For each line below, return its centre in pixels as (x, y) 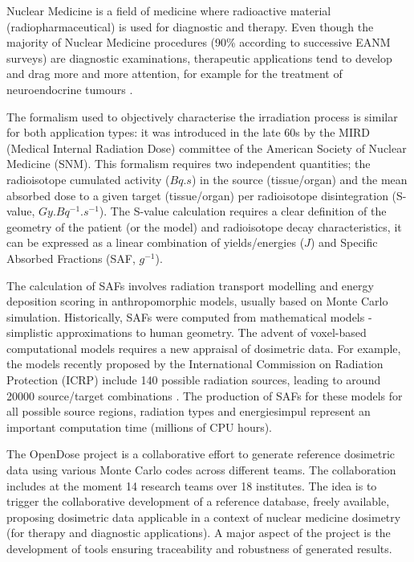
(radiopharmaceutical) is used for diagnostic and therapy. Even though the (190, 26)
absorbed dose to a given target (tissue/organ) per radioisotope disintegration (197, 195)
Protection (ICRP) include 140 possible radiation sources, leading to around (194, 380)
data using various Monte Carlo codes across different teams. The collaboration (201, 470)
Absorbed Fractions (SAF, (71, 258)
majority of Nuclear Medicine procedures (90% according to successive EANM (199, 42)
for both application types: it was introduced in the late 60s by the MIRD (188, 132)
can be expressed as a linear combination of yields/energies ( (156, 242)
